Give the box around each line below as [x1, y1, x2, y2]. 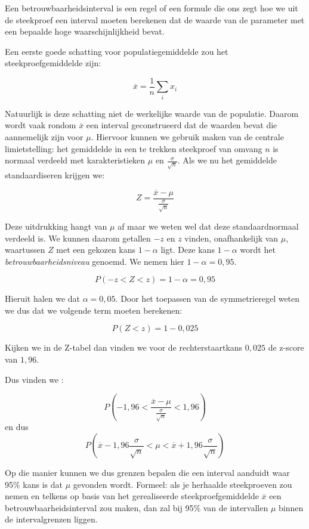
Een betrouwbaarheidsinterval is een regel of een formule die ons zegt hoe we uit [5, 2, 298, 14]
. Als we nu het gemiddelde [177, 154, 277, 166]
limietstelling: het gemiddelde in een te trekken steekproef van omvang [5, 142, 262, 154]
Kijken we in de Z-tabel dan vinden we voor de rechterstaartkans [5, 341, 243, 354]
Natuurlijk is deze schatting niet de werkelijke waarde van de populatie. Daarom [5, 107, 299, 119]
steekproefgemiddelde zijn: [5, 57, 101, 69]
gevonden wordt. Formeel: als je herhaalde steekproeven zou [73, 478, 292, 490]
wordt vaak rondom [5, 119, 76, 131]
